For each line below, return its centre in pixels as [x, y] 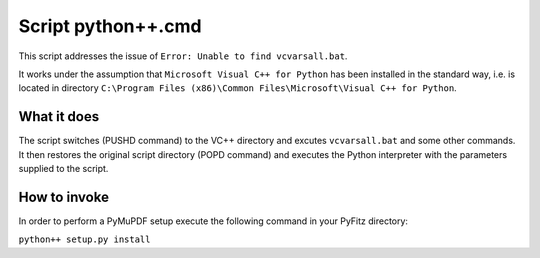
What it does [59, 116]
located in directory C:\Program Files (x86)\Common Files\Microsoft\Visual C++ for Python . [237, 88]
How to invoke [64, 196]
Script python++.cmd [110, 26]
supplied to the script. [63, 169]
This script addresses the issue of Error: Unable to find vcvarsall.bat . [183, 56]
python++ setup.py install [84, 239]
